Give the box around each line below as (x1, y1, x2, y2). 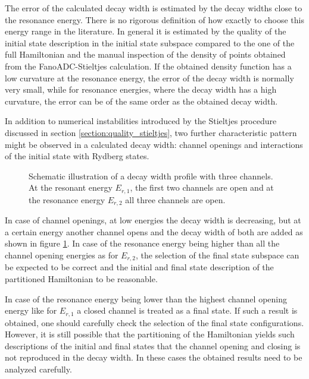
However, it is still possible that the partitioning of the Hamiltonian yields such (5, 328, 295, 340)
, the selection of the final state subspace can (135, 249, 299, 261)
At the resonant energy (29, 181, 113, 194)
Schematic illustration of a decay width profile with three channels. (29, 169, 273, 182)
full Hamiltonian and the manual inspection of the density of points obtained (5, 48, 286, 61)
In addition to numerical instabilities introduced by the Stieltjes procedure (5, 115, 277, 127)
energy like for (5, 304, 57, 317)
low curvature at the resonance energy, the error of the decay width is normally (5, 71, 294, 84)
